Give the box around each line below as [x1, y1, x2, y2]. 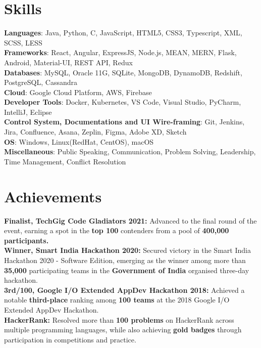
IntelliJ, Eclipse [4, 106, 52, 117]
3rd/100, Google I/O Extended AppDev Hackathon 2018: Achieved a [4, 284, 245, 295]
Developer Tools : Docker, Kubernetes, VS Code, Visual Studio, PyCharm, [4, 97, 241, 107]
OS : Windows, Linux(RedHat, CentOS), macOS [4, 136, 154, 147]
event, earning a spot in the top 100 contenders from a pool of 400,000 [4, 225, 229, 236]
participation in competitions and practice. [4, 334, 136, 344]
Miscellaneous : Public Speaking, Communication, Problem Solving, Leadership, [4, 146, 256, 157]
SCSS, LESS [4, 37, 42, 48]
